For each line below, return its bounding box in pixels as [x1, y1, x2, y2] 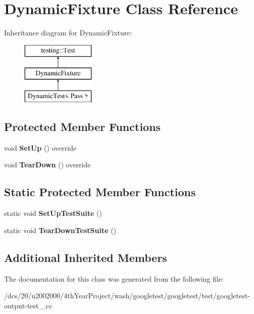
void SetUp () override [4, 142, 77, 153]
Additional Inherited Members [4, 249, 167, 265]
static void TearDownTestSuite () [4, 225, 117, 235]
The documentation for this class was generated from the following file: [4, 273, 224, 284]
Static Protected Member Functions [4, 184, 196, 200]
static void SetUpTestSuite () [4, 208, 102, 218]
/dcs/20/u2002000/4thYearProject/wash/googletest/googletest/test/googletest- [4, 290, 250, 301]
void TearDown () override [4, 159, 91, 170]
